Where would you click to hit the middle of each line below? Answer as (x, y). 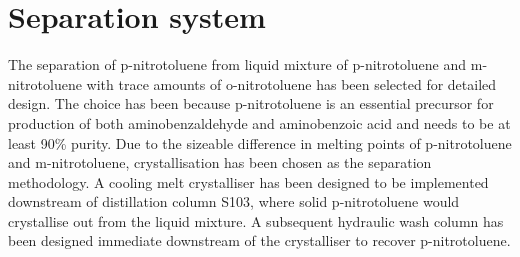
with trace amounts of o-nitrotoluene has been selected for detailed (291, 83)
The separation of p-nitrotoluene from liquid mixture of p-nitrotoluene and (237, 64)
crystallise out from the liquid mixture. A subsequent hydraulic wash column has (256, 220)
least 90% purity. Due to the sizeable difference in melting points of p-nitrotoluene (260, 142)
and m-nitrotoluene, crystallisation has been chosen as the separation (220, 162)
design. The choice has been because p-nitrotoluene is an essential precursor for (251, 103)
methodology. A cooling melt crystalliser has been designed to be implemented (248, 181)
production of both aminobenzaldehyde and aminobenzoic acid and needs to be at (259, 122)
